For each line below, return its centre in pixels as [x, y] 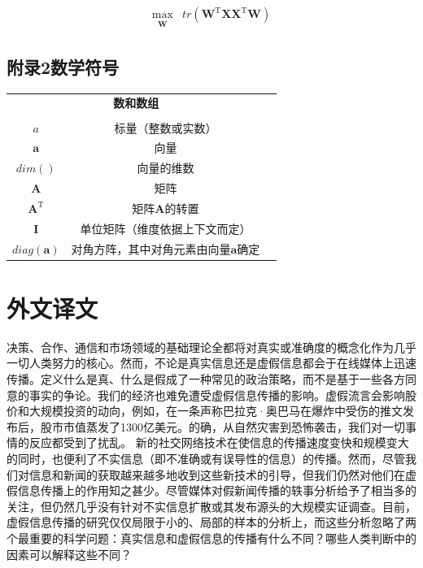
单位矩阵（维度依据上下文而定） [166, 228]
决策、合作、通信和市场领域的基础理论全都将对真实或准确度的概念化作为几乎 [211, 347]
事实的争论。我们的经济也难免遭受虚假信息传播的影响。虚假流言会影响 [217, 395]
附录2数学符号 [63, 66]
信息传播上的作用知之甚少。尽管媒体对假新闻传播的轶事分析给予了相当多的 [217, 490]
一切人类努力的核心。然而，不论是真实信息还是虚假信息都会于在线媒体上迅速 [211, 363]
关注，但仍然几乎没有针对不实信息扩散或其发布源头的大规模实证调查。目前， [211, 506]
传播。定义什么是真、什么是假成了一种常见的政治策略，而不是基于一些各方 [206, 378]
